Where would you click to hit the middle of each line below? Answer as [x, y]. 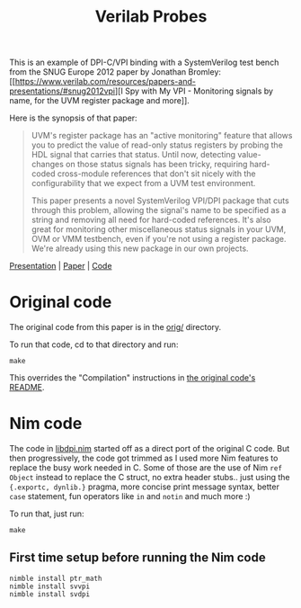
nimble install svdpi [50, 594]
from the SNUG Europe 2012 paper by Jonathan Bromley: [115, 72]
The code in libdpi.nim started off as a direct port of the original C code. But [150, 449]
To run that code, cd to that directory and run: [94, 344]
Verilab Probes [151, 17]
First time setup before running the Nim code [138, 558]
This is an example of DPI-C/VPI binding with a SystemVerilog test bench [144, 63]
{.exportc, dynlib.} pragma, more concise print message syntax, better [145, 487]
